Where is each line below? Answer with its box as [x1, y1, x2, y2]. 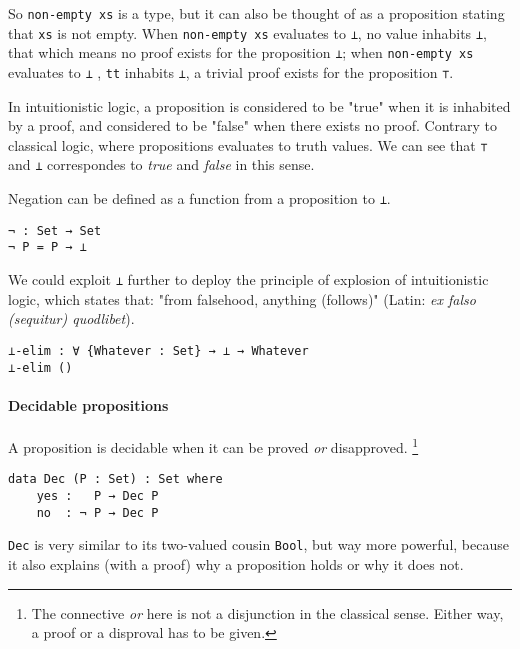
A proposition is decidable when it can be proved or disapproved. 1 [8, 434, 419, 457]
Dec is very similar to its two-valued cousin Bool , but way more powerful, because [8, 534, 509, 555]
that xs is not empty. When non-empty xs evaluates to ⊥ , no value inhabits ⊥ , [8, 22, 487, 43]
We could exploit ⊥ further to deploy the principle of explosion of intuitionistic [8, 269, 489, 290]
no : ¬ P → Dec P [36, 505, 159, 520]
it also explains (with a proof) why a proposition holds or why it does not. [8, 553, 464, 574]
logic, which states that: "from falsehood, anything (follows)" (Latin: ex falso [8, 288, 476, 309]
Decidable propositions [8, 394, 169, 415]
